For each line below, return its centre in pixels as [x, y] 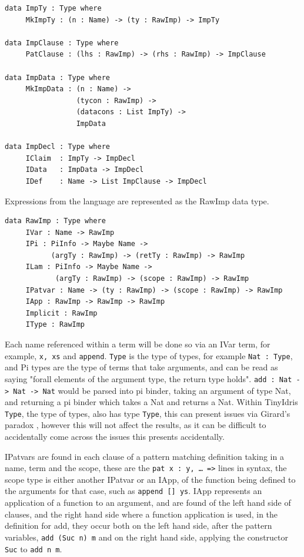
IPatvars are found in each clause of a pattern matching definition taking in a [144, 456]
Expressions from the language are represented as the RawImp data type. [137, 200]
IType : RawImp [55, 325]
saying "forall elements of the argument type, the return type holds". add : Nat [148, 378]
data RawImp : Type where [55, 221]
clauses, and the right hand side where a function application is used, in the [141, 514]
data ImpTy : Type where [53, 8]
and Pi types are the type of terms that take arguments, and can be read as [141, 367]
